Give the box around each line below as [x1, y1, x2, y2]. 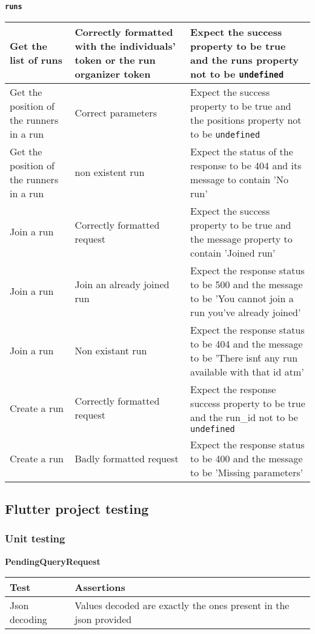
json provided [75, 612, 132, 627]
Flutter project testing [5, 499, 149, 518]
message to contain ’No [190, 172, 289, 186]
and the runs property [190, 52, 299, 67]
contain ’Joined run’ [190, 245, 276, 260]
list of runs [10, 52, 62, 67]
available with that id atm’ [190, 364, 304, 379]
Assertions [75, 580, 125, 595]
